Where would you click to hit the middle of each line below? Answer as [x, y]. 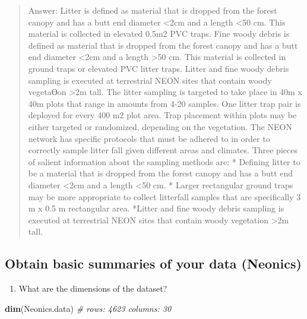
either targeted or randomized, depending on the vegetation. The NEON [160, 126]
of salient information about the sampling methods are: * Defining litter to [164, 161]
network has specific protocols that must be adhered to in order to [149, 138]
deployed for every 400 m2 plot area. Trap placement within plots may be [162, 115]
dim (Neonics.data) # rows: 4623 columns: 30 [88, 308]
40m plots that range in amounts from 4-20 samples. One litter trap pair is [164, 103]
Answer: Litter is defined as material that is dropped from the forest [153, 10]
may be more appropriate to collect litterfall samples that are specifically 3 [164, 196]
